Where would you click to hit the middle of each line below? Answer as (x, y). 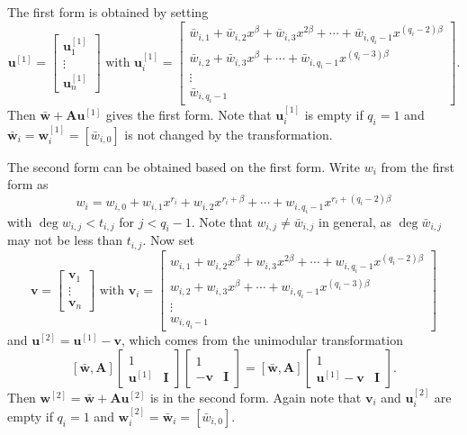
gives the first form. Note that (189, 114)
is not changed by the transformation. (229, 134)
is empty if (334, 114)
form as (28, 184)
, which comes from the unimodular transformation (262, 340)
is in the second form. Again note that (256, 397)
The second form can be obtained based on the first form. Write (184, 166)
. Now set (169, 240)
